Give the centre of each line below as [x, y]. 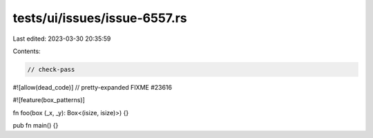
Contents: [27, 51]
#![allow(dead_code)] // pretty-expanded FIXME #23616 [93, 87]
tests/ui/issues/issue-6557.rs [100, 18]
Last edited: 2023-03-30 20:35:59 [62, 39]
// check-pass [51, 69]
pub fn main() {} [36, 126]
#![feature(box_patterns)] [49, 100]
